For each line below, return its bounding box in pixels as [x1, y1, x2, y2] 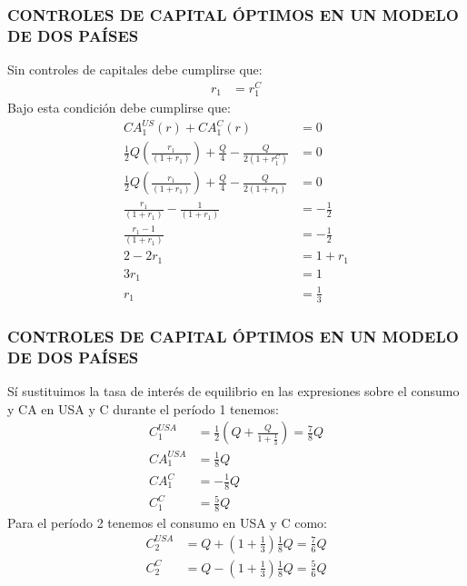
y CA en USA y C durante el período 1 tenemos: [7, 399, 279, 418]
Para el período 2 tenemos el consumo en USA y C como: [7, 513, 327, 532]
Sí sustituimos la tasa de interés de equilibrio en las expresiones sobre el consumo [7, 381, 460, 400]
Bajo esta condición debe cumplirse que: [7, 98, 231, 116]
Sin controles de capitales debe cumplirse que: [7, 60, 263, 79]
